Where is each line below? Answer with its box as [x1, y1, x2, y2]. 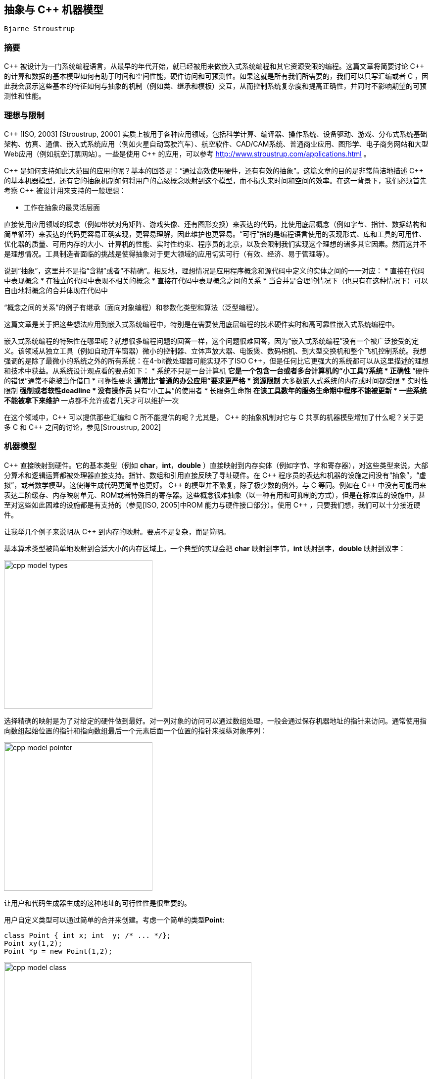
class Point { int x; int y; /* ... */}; [4, 931, 171, 939]
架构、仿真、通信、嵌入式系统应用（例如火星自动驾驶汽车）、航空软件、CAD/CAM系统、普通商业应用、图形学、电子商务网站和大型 [4, 139, 429, 148]
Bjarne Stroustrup [4, 25, 75, 33]
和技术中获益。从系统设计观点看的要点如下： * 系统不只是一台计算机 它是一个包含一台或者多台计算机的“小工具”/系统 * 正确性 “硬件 [4, 366, 430, 375]
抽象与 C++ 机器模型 [4, 3, 103, 16]
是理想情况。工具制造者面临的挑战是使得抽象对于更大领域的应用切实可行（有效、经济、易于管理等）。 [4, 249, 333, 258]
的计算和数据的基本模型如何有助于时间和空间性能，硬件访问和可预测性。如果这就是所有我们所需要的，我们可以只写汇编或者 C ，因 [4, 72, 429, 81]
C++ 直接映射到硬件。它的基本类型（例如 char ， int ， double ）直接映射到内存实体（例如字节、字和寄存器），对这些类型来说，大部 [4, 461, 429, 469]
